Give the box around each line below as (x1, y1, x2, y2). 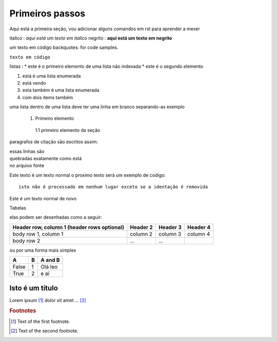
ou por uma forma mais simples (9, 247, 76, 253)
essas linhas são (9, 148, 45, 154)
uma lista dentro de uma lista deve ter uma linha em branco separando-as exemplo (9, 104, 185, 110)
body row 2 (12, 237, 41, 244)
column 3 (158, 230, 182, 237)
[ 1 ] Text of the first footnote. (11, 318, 70, 325)
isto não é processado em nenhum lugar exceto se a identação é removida (18, 184, 208, 190)
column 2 (130, 230, 153, 237)
